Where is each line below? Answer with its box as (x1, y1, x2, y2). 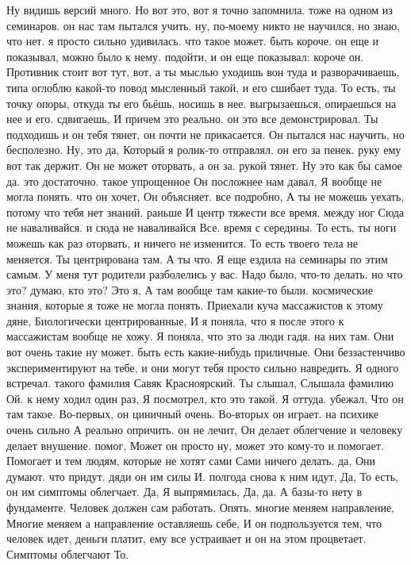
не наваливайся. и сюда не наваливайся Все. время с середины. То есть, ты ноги (6, 219, 397, 236)
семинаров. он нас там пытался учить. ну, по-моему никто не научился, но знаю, (6, 17, 400, 33)
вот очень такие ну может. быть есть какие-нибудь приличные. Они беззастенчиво (6, 344, 405, 360)
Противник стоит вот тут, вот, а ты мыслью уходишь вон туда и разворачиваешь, (6, 63, 400, 80)
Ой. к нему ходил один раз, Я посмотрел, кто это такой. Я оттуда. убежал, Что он (6, 390, 404, 406)
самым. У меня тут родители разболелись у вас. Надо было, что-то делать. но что (6, 266, 403, 282)
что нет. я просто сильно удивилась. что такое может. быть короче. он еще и (6, 33, 379, 49)
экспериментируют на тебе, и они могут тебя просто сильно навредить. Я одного (6, 359, 399, 375)
